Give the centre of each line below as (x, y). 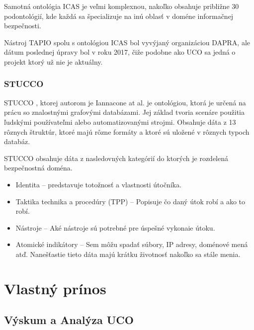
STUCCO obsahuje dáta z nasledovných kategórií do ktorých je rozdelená (116, 158)
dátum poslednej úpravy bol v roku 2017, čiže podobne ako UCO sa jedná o (120, 52)
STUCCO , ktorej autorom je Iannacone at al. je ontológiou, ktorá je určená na (125, 102)
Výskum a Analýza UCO (69, 320)
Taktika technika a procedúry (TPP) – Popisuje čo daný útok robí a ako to (130, 201)
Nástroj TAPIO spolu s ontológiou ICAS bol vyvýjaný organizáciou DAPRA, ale (127, 42)
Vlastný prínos (55, 288)
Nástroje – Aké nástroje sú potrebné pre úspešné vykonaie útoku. (115, 227)
